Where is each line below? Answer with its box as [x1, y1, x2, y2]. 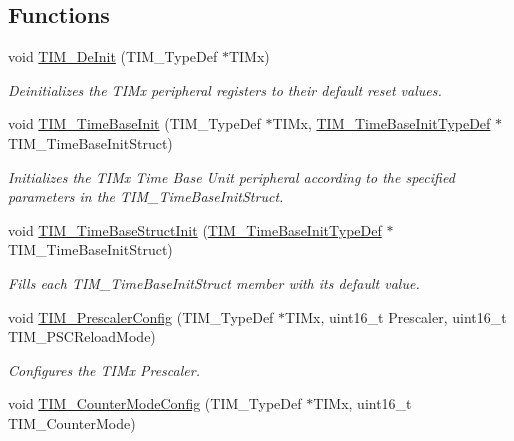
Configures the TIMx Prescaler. [8, 359, 200, 380]
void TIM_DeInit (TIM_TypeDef [8, 46, 218, 67]
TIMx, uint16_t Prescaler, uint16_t [285, 306, 507, 327]
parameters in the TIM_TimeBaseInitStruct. [8, 186, 284, 207]
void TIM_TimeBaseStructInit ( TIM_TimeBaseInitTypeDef [8, 219, 382, 240]
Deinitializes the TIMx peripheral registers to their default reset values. [8, 79, 442, 100]
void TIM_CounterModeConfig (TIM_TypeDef [8, 393, 302, 414]
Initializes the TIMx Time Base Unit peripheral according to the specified [8, 166, 455, 187]
